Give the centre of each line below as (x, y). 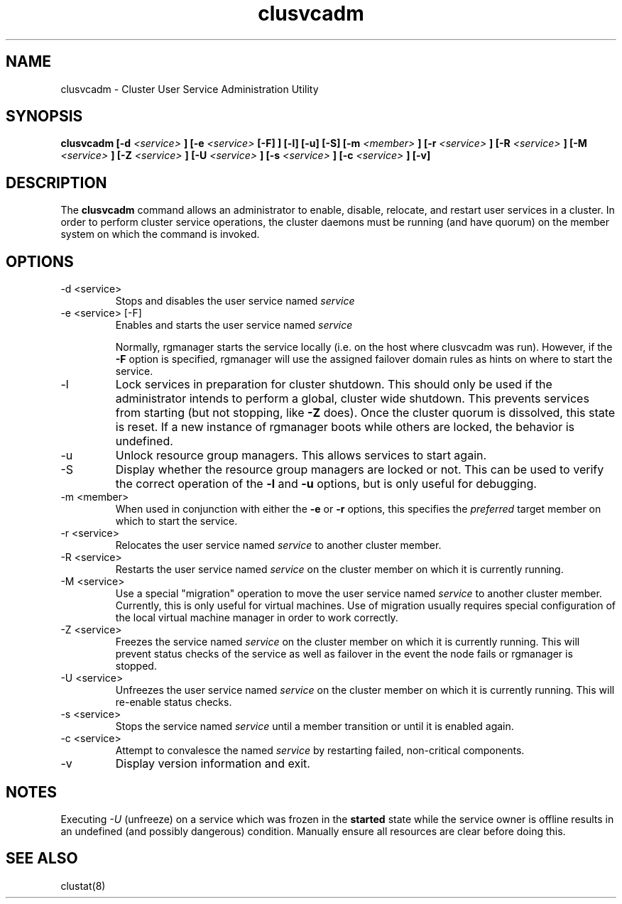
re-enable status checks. (174, 702)
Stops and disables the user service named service (235, 301)
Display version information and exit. (213, 764)
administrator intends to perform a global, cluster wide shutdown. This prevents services (352, 399)
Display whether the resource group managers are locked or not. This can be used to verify (360, 470)
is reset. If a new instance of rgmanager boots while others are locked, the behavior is (345, 427)
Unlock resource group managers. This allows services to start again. (301, 456)
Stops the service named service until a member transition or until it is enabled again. (315, 726)
